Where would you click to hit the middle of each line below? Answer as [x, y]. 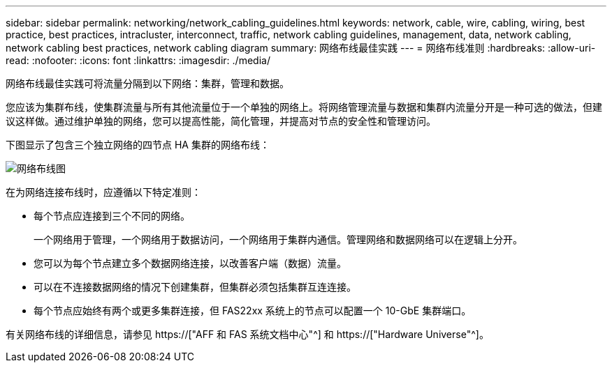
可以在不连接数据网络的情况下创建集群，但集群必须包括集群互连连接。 [195, 287]
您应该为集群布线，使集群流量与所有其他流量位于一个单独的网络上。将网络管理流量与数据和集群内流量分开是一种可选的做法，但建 [304, 107]
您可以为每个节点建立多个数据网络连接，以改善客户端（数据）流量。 [190, 263]
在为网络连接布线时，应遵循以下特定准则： [103, 192]
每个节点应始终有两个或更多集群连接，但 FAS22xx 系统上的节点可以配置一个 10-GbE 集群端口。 [253, 310]
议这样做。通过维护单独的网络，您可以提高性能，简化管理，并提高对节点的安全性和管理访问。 [221, 121]
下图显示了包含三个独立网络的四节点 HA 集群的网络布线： [138, 145]
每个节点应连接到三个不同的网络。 [112, 216]
